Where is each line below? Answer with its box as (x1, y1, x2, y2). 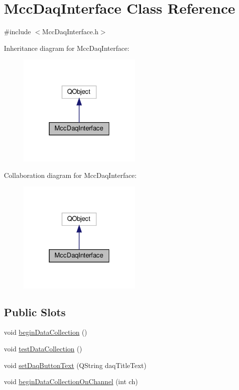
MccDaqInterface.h (42, 26, 99, 37)
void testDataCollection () (4, 344, 82, 354)
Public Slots (4, 304, 66, 319)
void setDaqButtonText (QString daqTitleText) (4, 360, 147, 370)
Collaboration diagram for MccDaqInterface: (4, 170, 137, 180)
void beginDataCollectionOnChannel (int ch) (4, 376, 138, 387)
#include (4, 26, 31, 37)
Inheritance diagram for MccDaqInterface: (4, 43, 130, 53)
